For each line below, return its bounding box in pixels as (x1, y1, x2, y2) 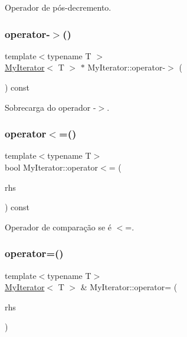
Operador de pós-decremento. (5, 1, 111, 13)
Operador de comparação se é (5, 220, 112, 233)
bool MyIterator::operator (5, 161, 99, 173)
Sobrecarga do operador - (5, 101, 96, 113)
